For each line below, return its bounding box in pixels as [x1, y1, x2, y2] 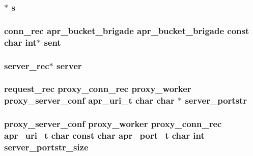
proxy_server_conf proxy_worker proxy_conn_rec [4, 117, 222, 130]
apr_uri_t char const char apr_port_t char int [4, 129, 205, 142]
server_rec [4, 59, 49, 72]
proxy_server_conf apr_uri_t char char [4, 94, 175, 107]
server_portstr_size [4, 140, 89, 153]
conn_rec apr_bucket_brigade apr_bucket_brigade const [4, 24, 249, 37]
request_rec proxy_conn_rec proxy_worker [4, 82, 191, 95]
